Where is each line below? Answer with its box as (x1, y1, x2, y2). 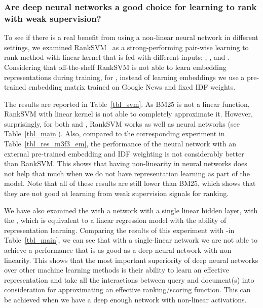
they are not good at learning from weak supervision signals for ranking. (4, 188, 229, 199)
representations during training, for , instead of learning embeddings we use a (4, 71, 245, 82)
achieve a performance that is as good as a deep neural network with (4, 245, 218, 255)
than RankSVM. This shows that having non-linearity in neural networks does (4, 158, 247, 169)
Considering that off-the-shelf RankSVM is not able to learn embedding (4, 61, 227, 72)
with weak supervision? (4, 12, 101, 24)
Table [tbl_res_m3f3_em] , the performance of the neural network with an (4, 138, 237, 149)
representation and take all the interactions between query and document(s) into (4, 274, 254, 285)
